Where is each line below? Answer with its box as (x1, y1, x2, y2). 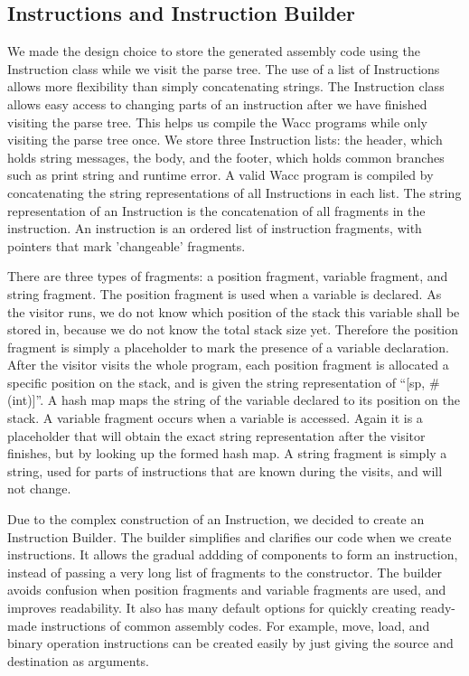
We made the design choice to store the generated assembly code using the (7, 42, 420, 61)
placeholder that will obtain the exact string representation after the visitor (7, 426, 426, 445)
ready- (420, 598, 455, 617)
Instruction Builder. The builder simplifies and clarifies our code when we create (7, 527, 452, 546)
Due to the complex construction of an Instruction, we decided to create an (7, 510, 425, 529)
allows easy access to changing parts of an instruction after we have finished (7, 94, 427, 113)
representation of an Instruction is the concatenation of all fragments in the (7, 201, 426, 220)
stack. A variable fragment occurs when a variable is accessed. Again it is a (7, 408, 423, 427)
